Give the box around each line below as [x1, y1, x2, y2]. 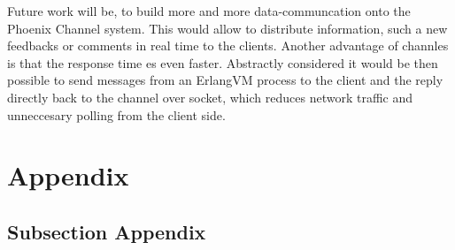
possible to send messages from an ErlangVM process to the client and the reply [7, 71, 443, 89]
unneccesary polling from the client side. [7, 105, 226, 124]
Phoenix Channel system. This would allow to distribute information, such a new [7, 19, 448, 37]
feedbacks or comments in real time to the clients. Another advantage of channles [7, 36, 449, 55]
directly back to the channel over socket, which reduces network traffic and [7, 87, 413, 106]
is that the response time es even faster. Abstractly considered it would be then [7, 53, 438, 72]
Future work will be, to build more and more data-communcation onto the [7, 2, 411, 19]
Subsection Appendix [7, 217, 206, 245]
